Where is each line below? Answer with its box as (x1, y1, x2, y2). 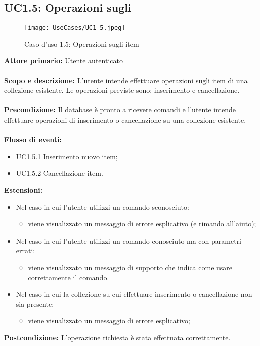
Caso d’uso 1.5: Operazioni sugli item (24, 38, 139, 49)
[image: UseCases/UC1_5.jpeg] (24, 24, 125, 32)
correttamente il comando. (28, 272, 109, 282)
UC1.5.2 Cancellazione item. (16, 168, 103, 178)
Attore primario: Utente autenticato (4, 55, 123, 66)
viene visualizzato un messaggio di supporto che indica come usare (28, 262, 233, 272)
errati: (16, 245, 35, 256)
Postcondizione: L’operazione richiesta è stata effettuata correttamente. (4, 332, 231, 342)
